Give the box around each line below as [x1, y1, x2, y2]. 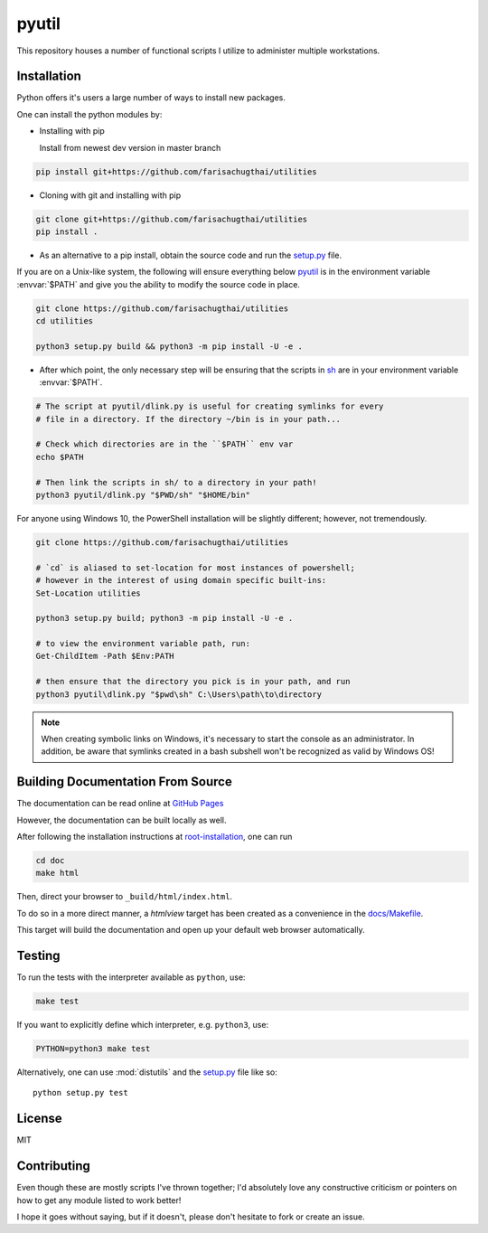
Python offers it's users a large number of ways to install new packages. [16, 92, 286, 103]
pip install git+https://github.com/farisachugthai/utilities [35, 166, 317, 176]
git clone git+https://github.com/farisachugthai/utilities [35, 213, 308, 224]
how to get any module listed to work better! [16, 1194, 182, 1206]
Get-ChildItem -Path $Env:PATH [35, 651, 175, 662]
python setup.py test [33, 1087, 128, 1098]
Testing [16, 948, 61, 964]
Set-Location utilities [35, 588, 142, 598]
